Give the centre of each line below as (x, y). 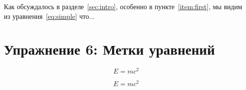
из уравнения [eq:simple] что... (49, 16)
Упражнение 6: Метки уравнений (109, 49)
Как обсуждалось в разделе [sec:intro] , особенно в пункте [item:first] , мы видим (123, 6)
